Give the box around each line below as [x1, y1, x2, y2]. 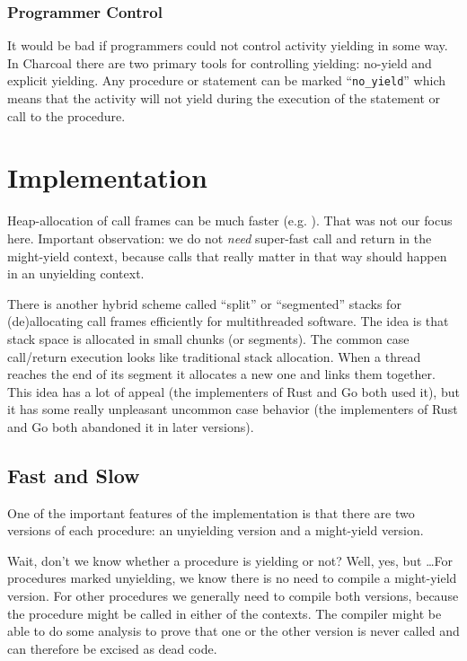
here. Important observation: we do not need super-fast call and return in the [7, 228, 432, 247]
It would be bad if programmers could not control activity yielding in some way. [7, 36, 448, 55]
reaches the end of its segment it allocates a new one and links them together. [7, 365, 436, 383]
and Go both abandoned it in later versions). [7, 417, 254, 436]
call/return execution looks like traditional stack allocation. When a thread [7, 347, 421, 366]
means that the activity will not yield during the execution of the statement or [7, 89, 441, 108]
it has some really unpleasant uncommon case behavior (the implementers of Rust [7, 400, 458, 419]
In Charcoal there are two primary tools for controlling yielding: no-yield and [7, 53, 432, 72]
